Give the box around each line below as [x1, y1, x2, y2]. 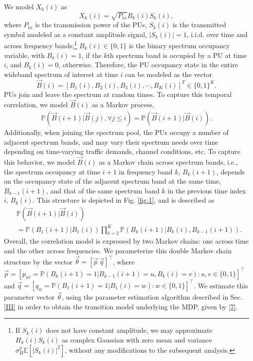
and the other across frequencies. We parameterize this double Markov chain [4, 245, 232, 255]
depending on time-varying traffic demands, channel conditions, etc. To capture [4, 146, 241, 156]
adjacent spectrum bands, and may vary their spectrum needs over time [4, 136, 218, 147]
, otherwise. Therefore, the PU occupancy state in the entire [58, 59, 238, 70]
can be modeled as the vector [125, 69, 212, 79]
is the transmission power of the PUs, [35, 19, 147, 30]
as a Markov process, [91, 99, 154, 110]
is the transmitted [172, 19, 226, 30]
